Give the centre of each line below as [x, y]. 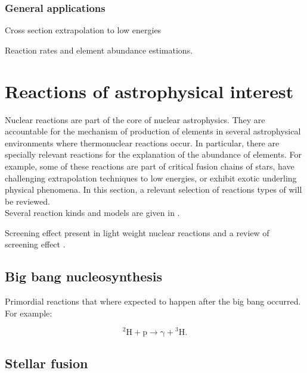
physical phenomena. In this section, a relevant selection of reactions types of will [153, 189]
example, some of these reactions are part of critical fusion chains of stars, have [150, 166]
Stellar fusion [46, 363]
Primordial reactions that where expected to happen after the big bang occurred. [153, 301]
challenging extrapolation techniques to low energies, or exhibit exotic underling [151, 178]
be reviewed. [27, 201]
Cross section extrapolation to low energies [83, 30]
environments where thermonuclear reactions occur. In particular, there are [142, 142]
